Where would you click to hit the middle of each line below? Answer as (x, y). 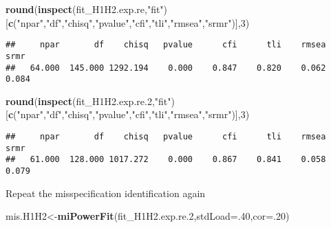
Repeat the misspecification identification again (106, 193)
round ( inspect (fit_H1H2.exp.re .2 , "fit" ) (90, 101)
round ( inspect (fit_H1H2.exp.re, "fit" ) (87, 9)
